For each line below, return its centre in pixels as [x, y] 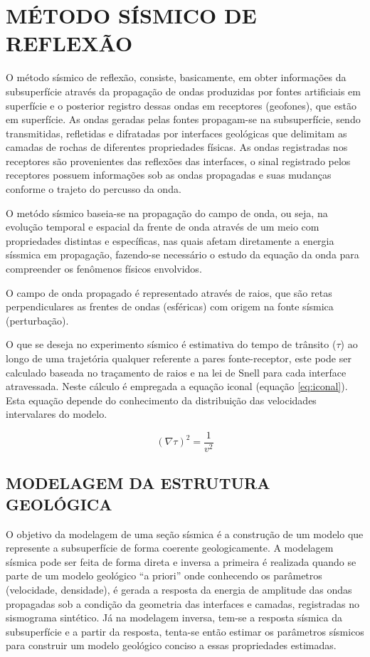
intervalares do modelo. [57, 414]
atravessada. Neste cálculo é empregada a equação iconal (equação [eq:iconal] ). [177, 386]
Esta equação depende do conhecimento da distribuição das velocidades [161, 400]
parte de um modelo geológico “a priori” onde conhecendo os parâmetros [164, 575]
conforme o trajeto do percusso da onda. [94, 189]
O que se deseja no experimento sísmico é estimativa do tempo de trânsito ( [171, 344]
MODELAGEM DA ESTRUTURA [138, 483]
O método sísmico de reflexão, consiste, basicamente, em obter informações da [176, 77]
